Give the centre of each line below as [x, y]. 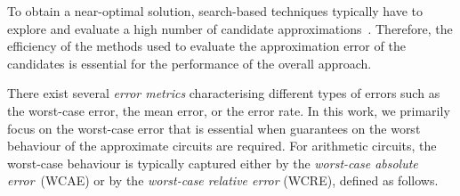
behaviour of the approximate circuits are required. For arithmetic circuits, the [222, 146]
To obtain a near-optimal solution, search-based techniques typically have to [215, 11]
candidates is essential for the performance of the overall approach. [190, 63]
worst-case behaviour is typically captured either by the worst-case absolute [213, 163]
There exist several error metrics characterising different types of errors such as [224, 93]
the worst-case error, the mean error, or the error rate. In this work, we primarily [229, 110]
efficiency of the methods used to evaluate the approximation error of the [206, 46]
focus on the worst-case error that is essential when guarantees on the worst [214, 128]
